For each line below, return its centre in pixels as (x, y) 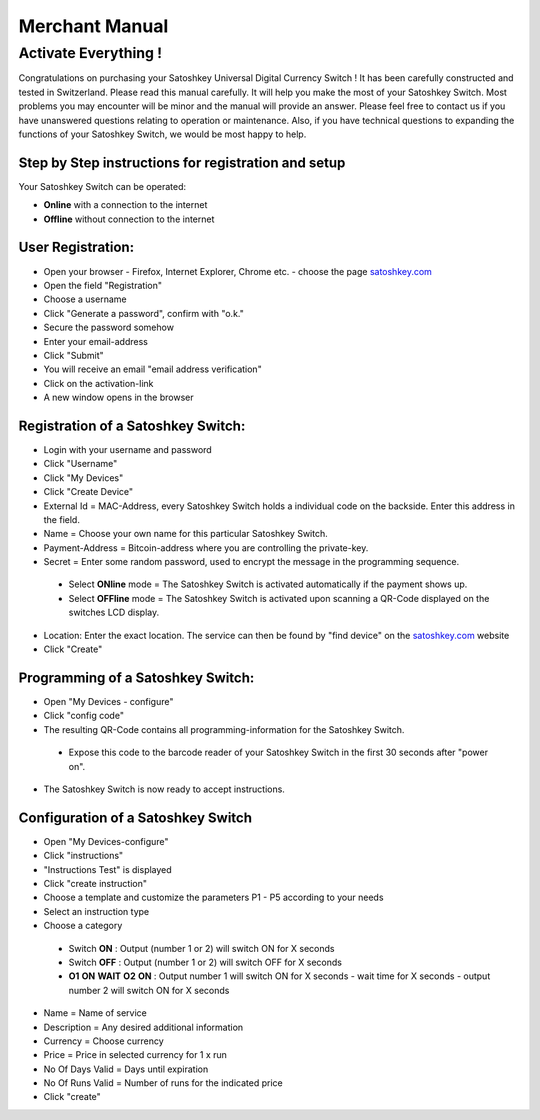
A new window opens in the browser (118, 397)
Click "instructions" (83, 856)
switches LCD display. (114, 612)
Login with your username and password (127, 449)
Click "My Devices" (83, 477)
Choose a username (85, 299)
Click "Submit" (73, 355)
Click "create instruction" (95, 883)
